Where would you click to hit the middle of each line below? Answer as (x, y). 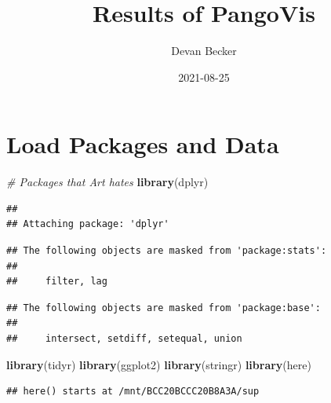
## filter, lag (57, 282)
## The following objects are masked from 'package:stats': (167, 251)
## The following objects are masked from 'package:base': (164, 308)
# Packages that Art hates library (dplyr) (107, 182)
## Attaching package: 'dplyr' (88, 224)
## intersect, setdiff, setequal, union (124, 339)
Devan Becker (204, 51)
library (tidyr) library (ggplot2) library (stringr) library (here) (159, 364)
